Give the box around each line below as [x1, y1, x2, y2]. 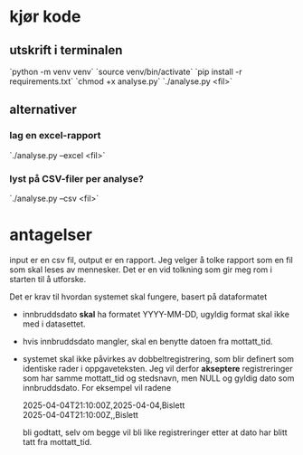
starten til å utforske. [9, 273, 87, 284]
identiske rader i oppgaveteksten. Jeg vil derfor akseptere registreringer [22, 363, 294, 374]
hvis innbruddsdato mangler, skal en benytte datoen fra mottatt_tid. [22, 336, 273, 346]
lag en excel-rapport [9, 129, 101, 142]
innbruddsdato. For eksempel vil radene [22, 382, 172, 393]
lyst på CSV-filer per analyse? [9, 172, 145, 185]
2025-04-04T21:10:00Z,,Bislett [22, 409, 138, 420]
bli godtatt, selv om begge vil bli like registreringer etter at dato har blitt [22, 427, 288, 438]
